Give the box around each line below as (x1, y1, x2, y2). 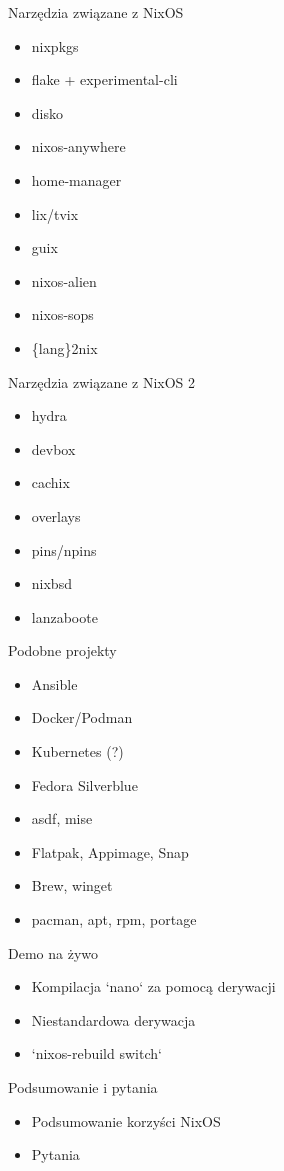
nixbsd (31, 573, 72, 594)
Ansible (31, 673, 78, 694)
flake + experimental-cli (31, 69, 178, 90)
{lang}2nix (31, 337, 98, 358)
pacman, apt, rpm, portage (31, 909, 197, 930)
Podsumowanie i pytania (8, 1077, 158, 1097)
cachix (31, 472, 70, 493)
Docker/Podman (31, 707, 133, 728)
